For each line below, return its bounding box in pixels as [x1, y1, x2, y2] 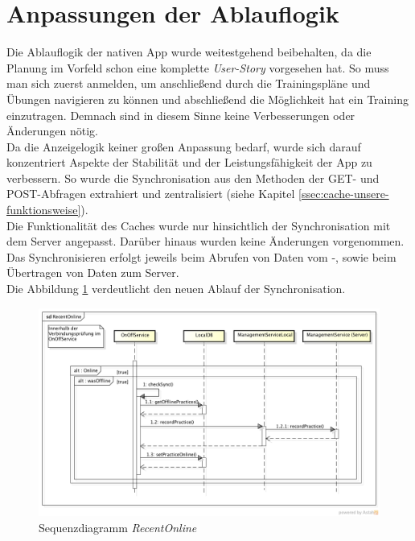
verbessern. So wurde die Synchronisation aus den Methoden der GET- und [6, 169, 380, 186]
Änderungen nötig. [6, 122, 99, 139]
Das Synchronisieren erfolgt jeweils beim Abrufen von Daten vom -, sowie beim [6, 248, 397, 265]
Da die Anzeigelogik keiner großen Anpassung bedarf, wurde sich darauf [6, 138, 361, 155]
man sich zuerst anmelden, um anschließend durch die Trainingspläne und [6, 75, 371, 92]
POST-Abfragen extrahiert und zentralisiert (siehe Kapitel [6, 185, 295, 202]
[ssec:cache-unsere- [298, 185, 389, 202]
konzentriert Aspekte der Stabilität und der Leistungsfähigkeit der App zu [6, 154, 372, 171]
